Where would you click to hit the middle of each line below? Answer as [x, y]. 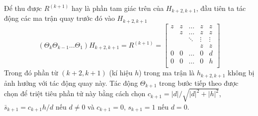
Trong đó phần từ [31, 73]
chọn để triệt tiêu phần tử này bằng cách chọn [75, 93]
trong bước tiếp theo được [199, 83]
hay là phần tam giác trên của [118, 8]
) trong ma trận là [167, 73]
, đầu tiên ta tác [221, 8]
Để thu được [23, 8]
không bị [241, 73]
